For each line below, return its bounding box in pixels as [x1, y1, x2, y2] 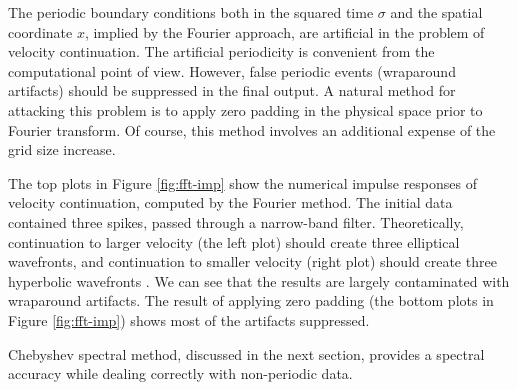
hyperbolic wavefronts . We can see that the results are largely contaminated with [8, 270, 510, 291]
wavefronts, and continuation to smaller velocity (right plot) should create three [8, 251, 497, 272]
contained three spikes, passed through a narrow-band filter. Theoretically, [8, 211, 464, 232]
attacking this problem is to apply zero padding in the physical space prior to [8, 99, 483, 120]
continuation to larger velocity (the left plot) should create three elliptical [8, 231, 460, 252]
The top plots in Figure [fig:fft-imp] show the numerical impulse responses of [8, 172, 477, 193]
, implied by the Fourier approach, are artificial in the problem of [84, 21, 485, 42]
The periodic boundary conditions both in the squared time [8, 2, 374, 22]
